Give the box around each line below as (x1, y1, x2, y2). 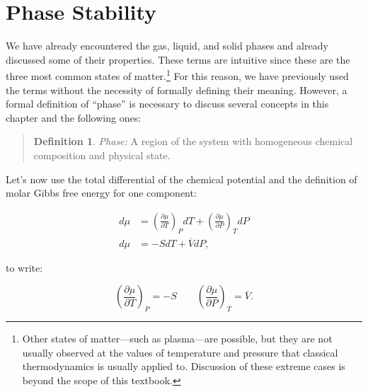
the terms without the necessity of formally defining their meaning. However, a (6, 82, 347, 97)
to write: (6, 260, 43, 275)
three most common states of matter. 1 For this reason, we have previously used (6, 67, 349, 83)
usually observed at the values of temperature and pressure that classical (22, 345, 338, 359)
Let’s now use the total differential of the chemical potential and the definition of (6, 171, 357, 186)
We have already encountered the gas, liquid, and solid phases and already (6, 38, 328, 53)
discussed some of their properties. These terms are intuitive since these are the (6, 52, 350, 67)
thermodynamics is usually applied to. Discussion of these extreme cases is (22, 359, 345, 374)
